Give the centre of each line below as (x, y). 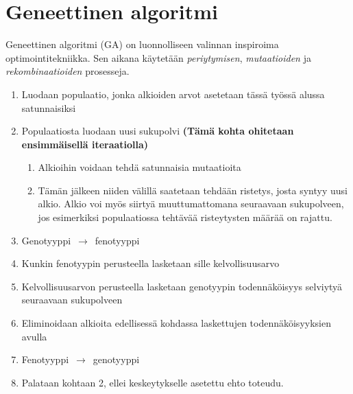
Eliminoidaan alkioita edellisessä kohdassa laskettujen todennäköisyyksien (176, 323)
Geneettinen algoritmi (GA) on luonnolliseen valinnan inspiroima (142, 44)
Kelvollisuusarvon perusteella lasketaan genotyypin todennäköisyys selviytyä (182, 286)
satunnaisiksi (49, 107)
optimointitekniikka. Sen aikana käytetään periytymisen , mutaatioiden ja (158, 57)
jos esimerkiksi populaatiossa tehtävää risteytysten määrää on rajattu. (185, 217)
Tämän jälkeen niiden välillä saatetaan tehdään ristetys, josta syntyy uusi (193, 190)
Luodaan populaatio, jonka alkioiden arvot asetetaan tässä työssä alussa (173, 94)
